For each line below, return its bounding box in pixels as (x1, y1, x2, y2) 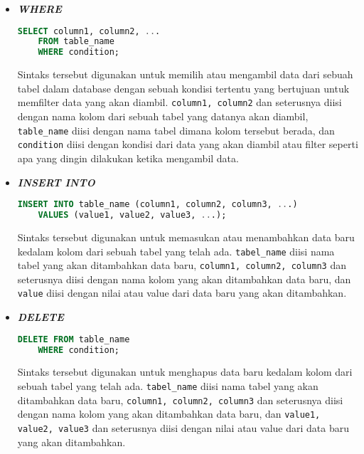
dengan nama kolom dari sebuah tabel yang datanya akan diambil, (17, 109, 309, 124)
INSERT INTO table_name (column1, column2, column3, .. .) (17, 199, 298, 210)
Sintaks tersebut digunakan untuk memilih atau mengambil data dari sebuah (17, 67, 353, 82)
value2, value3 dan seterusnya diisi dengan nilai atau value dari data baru (17, 420, 349, 435)
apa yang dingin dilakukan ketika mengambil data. (17, 150, 239, 165)
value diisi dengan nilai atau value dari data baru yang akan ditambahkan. (17, 285, 347, 300)
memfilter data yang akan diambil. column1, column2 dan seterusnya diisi (17, 95, 342, 110)
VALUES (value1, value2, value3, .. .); (38, 210, 227, 221)
